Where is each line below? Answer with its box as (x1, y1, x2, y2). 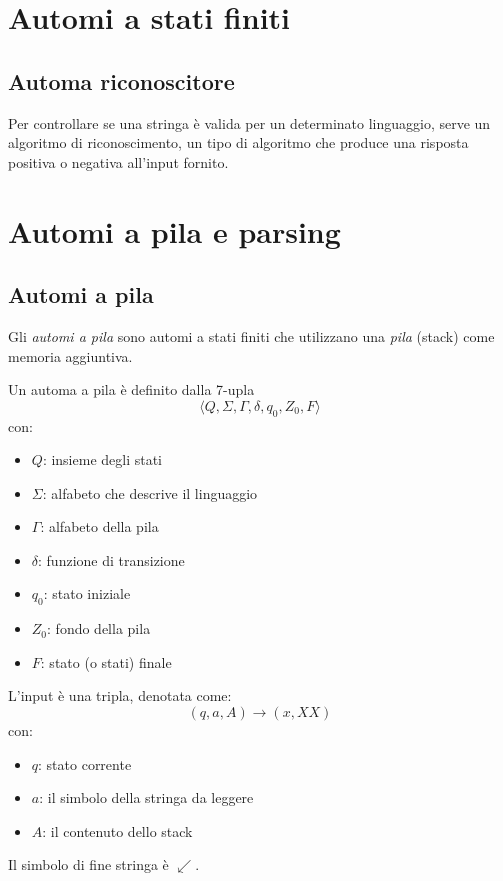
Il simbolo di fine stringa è (8, 854, 169, 875)
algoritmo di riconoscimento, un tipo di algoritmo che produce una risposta (8, 132, 469, 153)
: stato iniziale (43, 583, 131, 604)
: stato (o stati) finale (40, 651, 172, 672)
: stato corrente (38, 753, 132, 774)
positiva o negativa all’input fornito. (8, 151, 229, 172)
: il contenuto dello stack (42, 820, 193, 841)
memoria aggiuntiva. (8, 345, 133, 366)
